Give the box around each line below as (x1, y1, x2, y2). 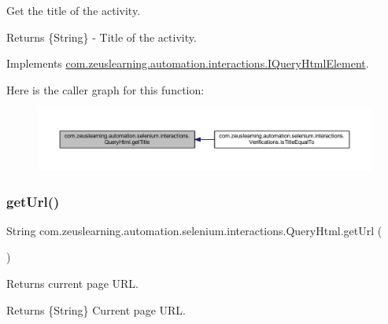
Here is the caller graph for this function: (6, 81, 205, 98)
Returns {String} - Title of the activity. (6, 28, 197, 45)
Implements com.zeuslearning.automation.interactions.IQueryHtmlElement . (6, 55, 369, 72)
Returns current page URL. (6, 275, 139, 292)
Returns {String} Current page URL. (6, 301, 186, 318)
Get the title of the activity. (6, 2, 141, 18)
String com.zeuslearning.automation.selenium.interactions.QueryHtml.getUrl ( (6, 222, 382, 238)
